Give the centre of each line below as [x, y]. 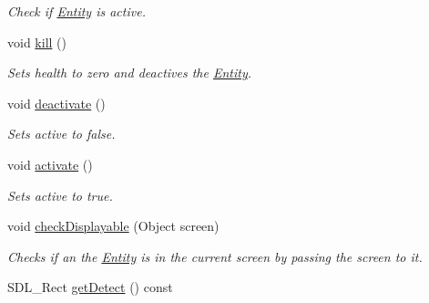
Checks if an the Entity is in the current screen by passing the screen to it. [215, 256]
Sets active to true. [60, 195]
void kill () [37, 42]
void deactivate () [56, 103]
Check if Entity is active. [77, 11]
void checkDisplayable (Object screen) [113, 226]
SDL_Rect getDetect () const [90, 287]
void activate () [50, 164]
